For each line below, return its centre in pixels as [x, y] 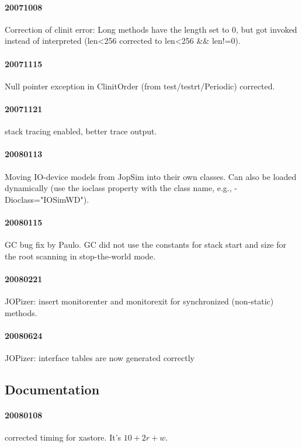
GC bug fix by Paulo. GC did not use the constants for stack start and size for [146, 245]
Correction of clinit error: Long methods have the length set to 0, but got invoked [151, 29]
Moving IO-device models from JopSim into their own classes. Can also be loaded [151, 176]
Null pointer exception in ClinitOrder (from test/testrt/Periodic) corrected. [140, 86]
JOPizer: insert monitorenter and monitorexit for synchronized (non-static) [139, 301]
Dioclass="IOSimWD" [44, 199]
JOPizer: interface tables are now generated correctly [100, 358]
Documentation [52, 389]
